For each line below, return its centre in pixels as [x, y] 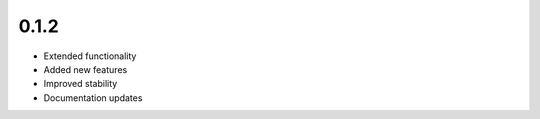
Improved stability [80, 84]
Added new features [85, 69]
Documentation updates [93, 97]
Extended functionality [90, 56]
